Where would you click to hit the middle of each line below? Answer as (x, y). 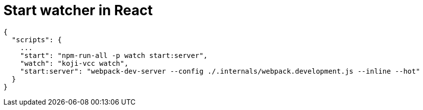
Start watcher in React (78, 10)
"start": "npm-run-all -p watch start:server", (114, 55)
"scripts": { (37, 40)
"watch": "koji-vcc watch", (74, 63)
